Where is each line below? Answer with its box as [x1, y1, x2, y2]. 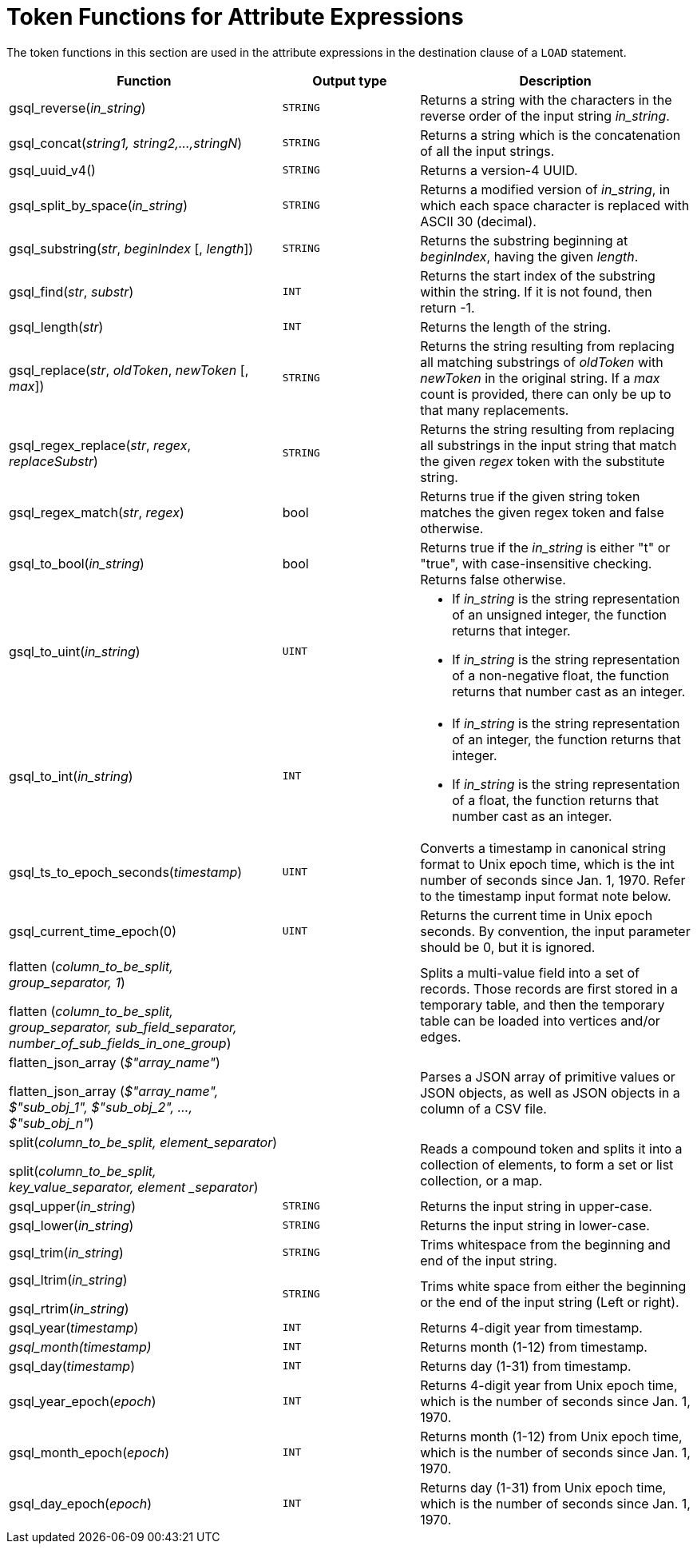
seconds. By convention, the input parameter [420, 922, 691, 939]
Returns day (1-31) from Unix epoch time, [420, 1479, 667, 1496]
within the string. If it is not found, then [420, 283, 652, 300]
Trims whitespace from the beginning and [420, 1236, 671, 1253]
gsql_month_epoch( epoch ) [9, 1444, 170, 1460]
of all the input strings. [420, 142, 555, 159]
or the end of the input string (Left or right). [420, 1293, 679, 1310]
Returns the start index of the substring [420, 267, 655, 284]
